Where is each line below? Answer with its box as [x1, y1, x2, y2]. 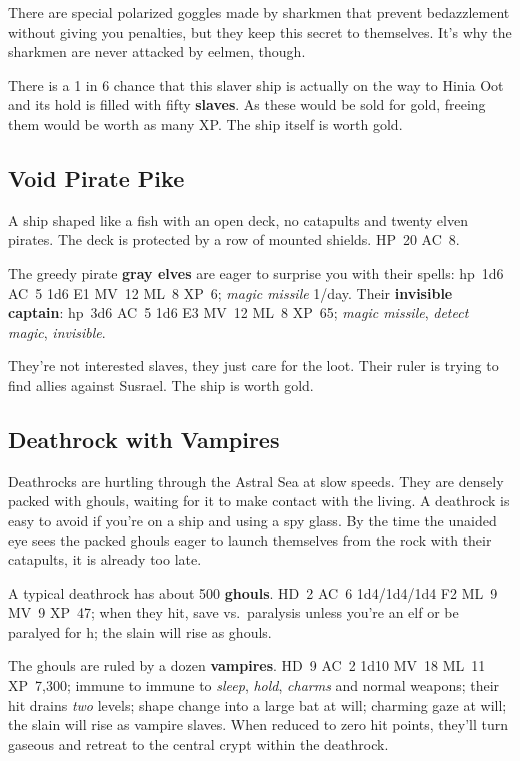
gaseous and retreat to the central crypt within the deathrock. [8, 733, 389, 754]
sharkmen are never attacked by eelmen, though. [8, 41, 306, 62]
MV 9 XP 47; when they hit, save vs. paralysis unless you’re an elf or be [8, 602, 459, 623]
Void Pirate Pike [8, 162, 185, 193]
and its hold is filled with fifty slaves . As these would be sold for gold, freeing [8, 94, 486, 115]
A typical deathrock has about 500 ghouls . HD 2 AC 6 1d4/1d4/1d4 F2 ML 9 [8, 582, 498, 603]
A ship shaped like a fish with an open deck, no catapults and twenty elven [8, 209, 468, 230]
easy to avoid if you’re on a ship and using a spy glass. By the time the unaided [8, 509, 497, 530]
